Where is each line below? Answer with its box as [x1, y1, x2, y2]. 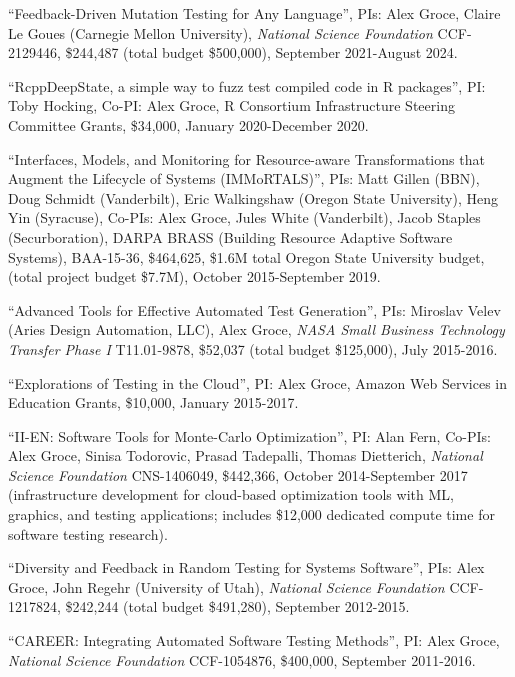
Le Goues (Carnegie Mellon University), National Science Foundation [8, 22, 433, 43]
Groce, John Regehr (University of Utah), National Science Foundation [8, 576, 445, 597]
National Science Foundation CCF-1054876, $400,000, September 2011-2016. [8, 649, 476, 670]
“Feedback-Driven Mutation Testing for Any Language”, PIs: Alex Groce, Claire [8, 3, 501, 23]
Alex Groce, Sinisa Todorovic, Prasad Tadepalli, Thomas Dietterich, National [8, 445, 483, 466]
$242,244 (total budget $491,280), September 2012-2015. [65, 596, 410, 617]
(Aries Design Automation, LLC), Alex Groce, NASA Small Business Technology [8, 319, 505, 340]
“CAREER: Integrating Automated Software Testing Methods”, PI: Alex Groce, [8, 630, 500, 651]
